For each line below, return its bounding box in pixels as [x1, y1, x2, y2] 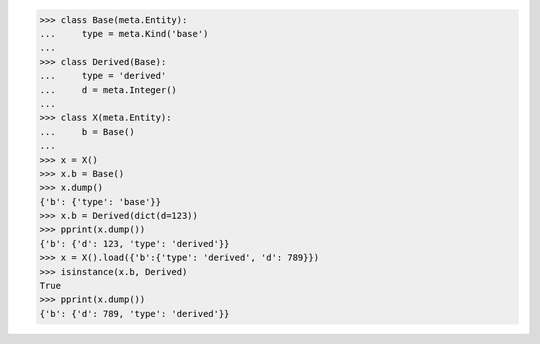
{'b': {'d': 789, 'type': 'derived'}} [39, 308, 230, 319]
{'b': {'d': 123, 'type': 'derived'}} [39, 238, 230, 249]
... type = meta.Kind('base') [39, 28, 209, 39]
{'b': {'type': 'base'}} [39, 196, 162, 207]
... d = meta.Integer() [39, 84, 177, 95]
